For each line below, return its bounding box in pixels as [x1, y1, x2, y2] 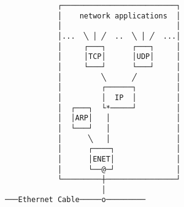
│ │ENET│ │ [57, 154, 181, 163]
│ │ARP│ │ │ [57, 114, 181, 123]
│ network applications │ [57, 11, 181, 20]
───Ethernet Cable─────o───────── [5, 195, 146, 205]
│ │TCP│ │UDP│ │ [57, 52, 181, 61]
